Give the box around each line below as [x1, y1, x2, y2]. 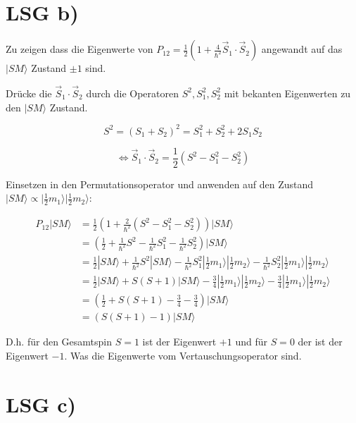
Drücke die [6, 85, 52, 100]
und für [235, 334, 267, 349]
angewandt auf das [261, 42, 343, 56]
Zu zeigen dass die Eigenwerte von [6, 42, 153, 56]
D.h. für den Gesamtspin [6, 334, 113, 349]
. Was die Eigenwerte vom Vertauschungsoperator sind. [64, 348, 302, 362]
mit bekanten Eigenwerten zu [224, 85, 351, 100]
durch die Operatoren [86, 85, 179, 100]
